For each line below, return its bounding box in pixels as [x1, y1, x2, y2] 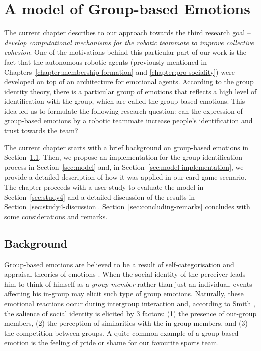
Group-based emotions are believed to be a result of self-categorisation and [4, 259, 234, 269]
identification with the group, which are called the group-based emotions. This [4, 96, 245, 106]
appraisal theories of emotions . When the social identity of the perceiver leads [4, 269, 246, 279]
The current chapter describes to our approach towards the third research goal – [4, 27, 251, 38]
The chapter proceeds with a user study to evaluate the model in [4, 182, 204, 192]
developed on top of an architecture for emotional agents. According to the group [4, 76, 254, 87]
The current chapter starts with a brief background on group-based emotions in [4, 142, 249, 152]
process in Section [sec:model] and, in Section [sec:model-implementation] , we [4, 161, 244, 172]
